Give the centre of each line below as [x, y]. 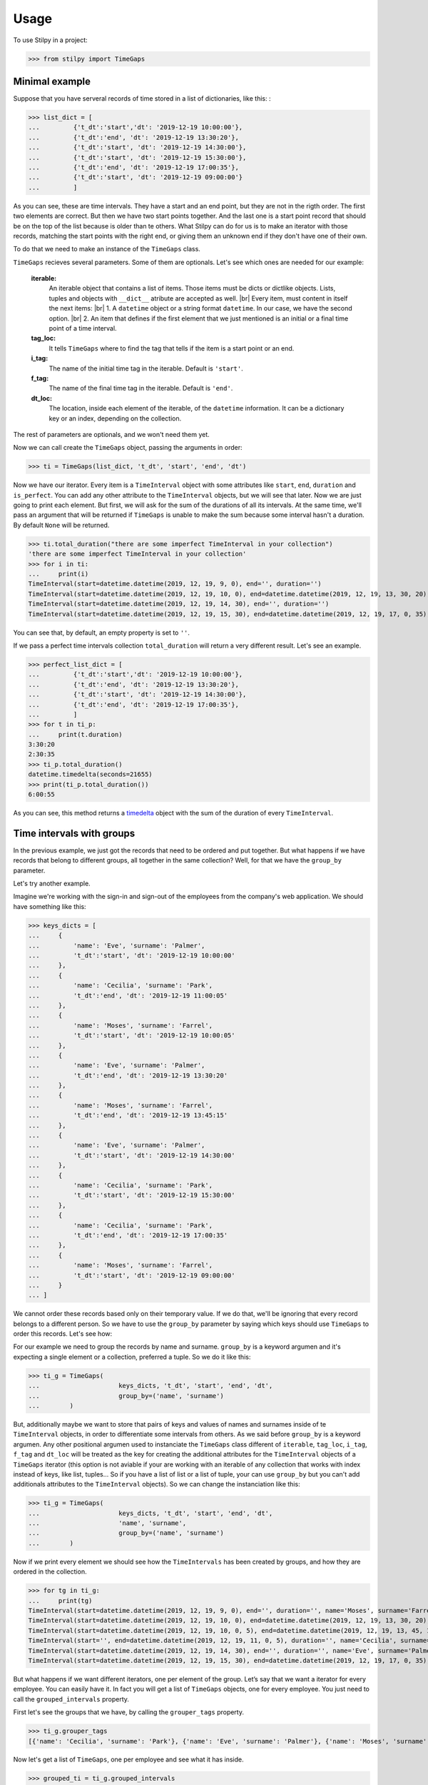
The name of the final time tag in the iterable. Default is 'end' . [141, 388]
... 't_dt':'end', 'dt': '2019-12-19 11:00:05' [128, 995]
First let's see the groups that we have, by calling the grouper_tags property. [128, 1712]
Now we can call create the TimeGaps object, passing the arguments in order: [128, 448]
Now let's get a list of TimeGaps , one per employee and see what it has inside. [128, 1759]
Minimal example [52, 81]
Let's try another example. [52, 884]
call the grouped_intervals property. [71, 1699]
